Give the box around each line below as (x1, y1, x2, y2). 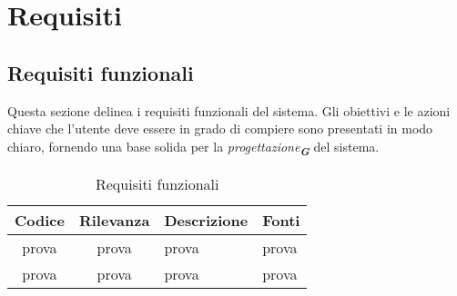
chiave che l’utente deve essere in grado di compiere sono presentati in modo (7, 119, 433, 138)
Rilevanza (78, 209, 150, 231)
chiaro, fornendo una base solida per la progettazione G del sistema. (7, 136, 380, 159)
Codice (15, 209, 65, 231)
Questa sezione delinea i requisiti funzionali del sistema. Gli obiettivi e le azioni (7, 101, 451, 120)
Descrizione (164, 209, 249, 231)
